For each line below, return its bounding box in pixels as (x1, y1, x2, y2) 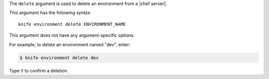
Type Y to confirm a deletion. (9, 68, 69, 74)
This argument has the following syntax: (9, 10, 92, 16)
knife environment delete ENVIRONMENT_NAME (18, 21, 126, 27)
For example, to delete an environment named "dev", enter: (9, 41, 131, 47)
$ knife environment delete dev (19, 55, 99, 61)
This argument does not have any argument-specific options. (9, 32, 135, 38)
